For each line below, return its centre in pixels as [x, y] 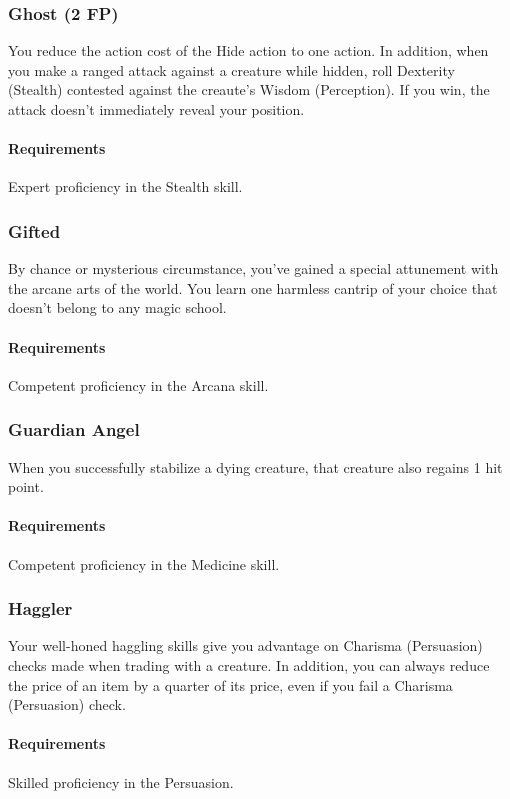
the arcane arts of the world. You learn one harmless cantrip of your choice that [253, 287]
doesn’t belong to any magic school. [117, 307]
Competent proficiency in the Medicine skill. [144, 563]
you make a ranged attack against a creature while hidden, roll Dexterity [231, 69]
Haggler [40, 608]
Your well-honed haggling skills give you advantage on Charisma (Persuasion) [245, 645]
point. [26, 486]
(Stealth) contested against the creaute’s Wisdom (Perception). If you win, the [249, 89]
